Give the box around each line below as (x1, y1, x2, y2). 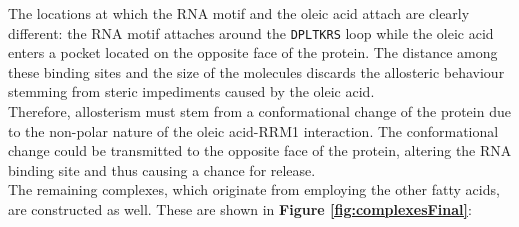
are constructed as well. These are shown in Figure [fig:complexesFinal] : (8, 199, 472, 219)
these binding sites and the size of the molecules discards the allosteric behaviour (8, 61, 505, 82)
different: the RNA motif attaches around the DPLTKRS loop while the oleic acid (8, 22, 494, 43)
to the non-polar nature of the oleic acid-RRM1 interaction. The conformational (8, 120, 499, 141)
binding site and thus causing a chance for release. (8, 159, 316, 180)
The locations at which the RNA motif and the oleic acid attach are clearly (8, 3, 470, 23)
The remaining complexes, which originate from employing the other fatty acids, (8, 179, 500, 200)
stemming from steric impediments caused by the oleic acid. (8, 81, 375, 102)
